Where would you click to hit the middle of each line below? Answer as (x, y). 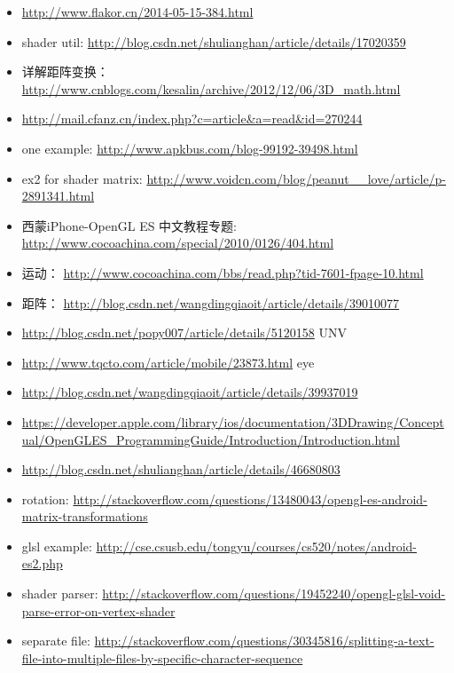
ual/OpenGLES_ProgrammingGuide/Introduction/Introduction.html (211, 439)
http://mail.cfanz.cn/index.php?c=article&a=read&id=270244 (192, 119)
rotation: (45, 499)
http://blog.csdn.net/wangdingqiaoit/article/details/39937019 (190, 392)
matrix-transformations (85, 516)
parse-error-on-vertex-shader (98, 610)
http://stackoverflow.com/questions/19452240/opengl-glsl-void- (274, 594)
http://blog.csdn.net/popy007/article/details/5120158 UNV (184, 333)
